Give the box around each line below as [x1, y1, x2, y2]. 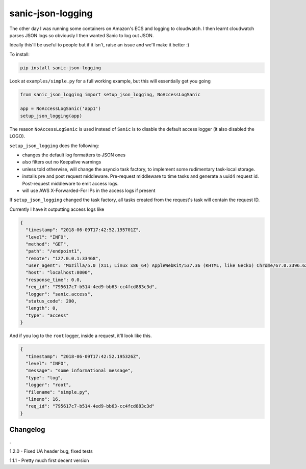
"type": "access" [25, 312, 69, 318]
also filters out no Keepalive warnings [22, 159, 101, 165]
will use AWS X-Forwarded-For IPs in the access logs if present [22, 187, 156, 194]
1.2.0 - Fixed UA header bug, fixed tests [9, 448, 93, 454]
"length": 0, [25, 306, 58, 311]
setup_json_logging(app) [20, 113, 83, 119]
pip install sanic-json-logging [20, 65, 101, 71]
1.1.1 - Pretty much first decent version [9, 457, 89, 463]
